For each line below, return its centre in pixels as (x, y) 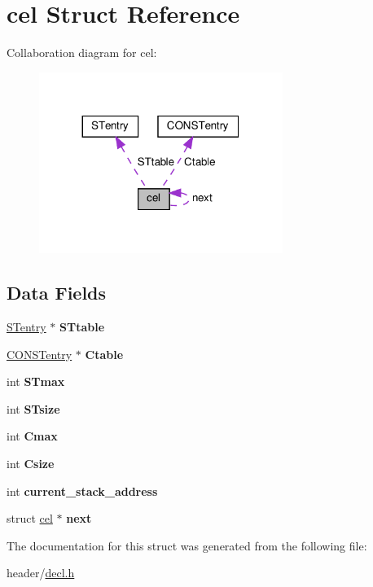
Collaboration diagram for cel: (82, 53)
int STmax (36, 381)
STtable (82, 327)
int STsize (33, 408)
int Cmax (32, 436)
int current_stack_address (82, 491)
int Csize (31, 464)
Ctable (104, 354)
